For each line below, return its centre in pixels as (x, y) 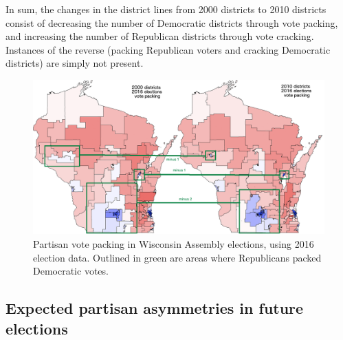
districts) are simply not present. (75, 63)
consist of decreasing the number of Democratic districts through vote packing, (172, 22)
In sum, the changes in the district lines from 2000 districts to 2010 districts (166, 9)
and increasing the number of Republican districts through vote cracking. (160, 36)
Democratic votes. (71, 271)
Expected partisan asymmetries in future (155, 308)
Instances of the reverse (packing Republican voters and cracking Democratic (168, 49)
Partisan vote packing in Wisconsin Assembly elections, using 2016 (174, 243)
